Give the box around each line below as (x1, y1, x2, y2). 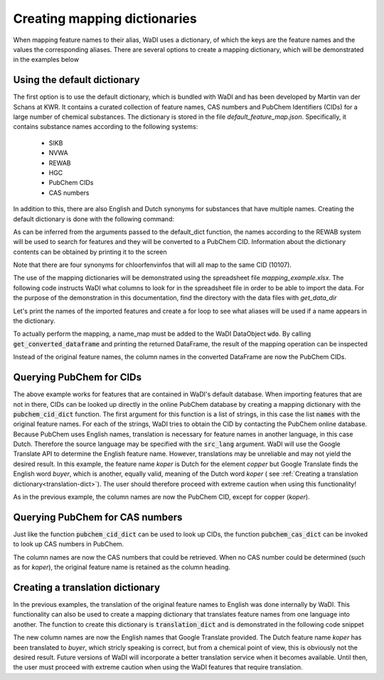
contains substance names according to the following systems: (13, 122, 198, 131)
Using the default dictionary (13, 74, 140, 86)
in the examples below (13, 55, 80, 64)
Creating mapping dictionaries (13, 11, 197, 26)
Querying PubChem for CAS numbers (13, 511, 183, 523)
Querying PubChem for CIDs (13, 371, 142, 383)
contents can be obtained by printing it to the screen (13, 248, 167, 256)
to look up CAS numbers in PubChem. (13, 540, 124, 548)
